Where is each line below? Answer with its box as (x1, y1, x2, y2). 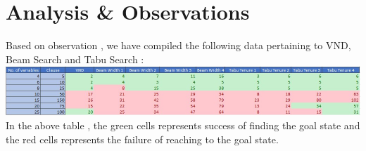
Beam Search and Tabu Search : (6, 51, 144, 66)
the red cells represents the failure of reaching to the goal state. (6, 131, 279, 146)
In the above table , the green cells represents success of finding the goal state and (6, 117, 360, 132)
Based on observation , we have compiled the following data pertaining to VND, (6, 38, 351, 53)
